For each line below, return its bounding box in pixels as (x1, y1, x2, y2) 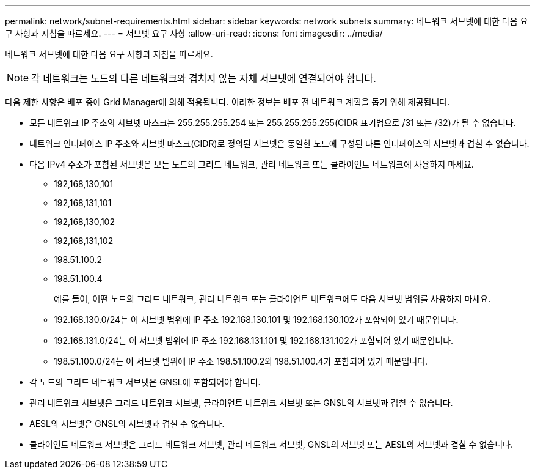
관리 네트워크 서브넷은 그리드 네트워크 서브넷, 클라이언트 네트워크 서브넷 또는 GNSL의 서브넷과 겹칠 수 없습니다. (29, 398, 453, 408)
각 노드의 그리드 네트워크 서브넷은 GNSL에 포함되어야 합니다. (29, 377, 261, 387)
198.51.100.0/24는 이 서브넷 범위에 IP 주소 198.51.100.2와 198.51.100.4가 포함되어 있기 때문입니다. (54, 356, 428, 366)
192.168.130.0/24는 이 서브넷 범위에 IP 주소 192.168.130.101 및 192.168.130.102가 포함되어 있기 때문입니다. (54, 314, 459, 325)
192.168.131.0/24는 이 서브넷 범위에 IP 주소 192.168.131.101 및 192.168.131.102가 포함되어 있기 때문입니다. (54, 335, 454, 346)
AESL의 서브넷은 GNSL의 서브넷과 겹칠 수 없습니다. (29, 418, 225, 429)
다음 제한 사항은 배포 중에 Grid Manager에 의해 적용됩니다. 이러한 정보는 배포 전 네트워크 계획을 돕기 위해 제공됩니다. (5, 97, 450, 107)
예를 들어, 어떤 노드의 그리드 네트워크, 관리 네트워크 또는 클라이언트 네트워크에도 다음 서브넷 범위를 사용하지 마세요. (54, 294, 491, 304)
